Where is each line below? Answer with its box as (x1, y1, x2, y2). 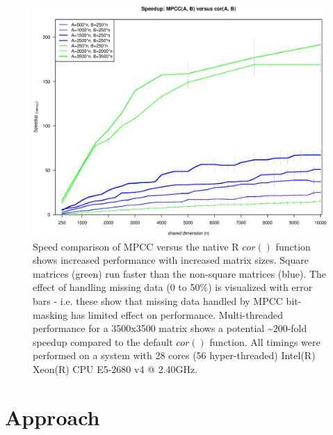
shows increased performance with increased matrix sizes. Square (33, 253, 309, 267)
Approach (5, 402, 100, 431)
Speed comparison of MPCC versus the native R (33, 239, 239, 253)
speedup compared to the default (33, 334, 173, 349)
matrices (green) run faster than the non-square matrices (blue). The (33, 266, 327, 280)
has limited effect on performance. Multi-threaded (70, 307, 283, 322)
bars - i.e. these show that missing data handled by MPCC (33, 294, 283, 308)
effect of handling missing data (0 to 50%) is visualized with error (33, 280, 313, 294)
